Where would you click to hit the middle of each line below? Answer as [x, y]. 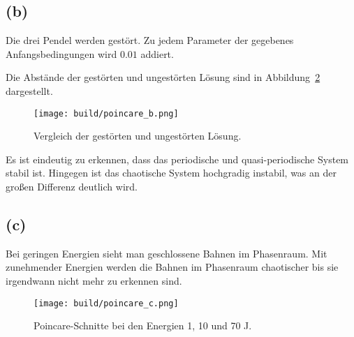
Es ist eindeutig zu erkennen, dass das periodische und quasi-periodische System [177, 159]
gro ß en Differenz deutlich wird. [72, 187]
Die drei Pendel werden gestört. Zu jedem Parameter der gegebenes [150, 40]
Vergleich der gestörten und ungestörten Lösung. [138, 136]
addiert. [157, 53]
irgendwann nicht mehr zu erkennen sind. [94, 280]
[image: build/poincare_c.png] [106, 303]
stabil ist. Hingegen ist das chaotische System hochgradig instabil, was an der [171, 173]
